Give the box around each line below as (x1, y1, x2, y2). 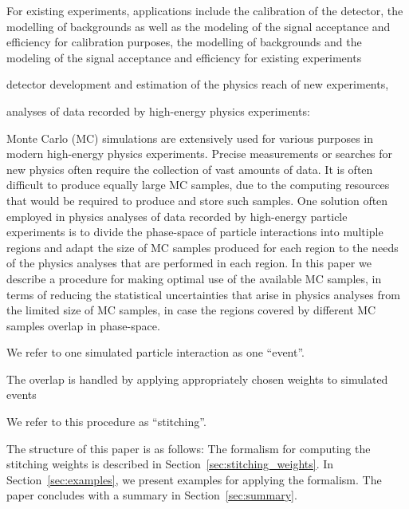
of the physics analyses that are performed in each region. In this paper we (6, 254, 372, 271)
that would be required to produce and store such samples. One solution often (6, 191, 388, 208)
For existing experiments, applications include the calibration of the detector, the (6, 2, 403, 18)
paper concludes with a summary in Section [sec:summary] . (6, 487, 297, 503)
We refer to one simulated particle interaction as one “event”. (6, 344, 305, 361)
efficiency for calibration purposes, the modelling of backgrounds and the (6, 34, 362, 50)
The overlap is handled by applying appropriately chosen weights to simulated (6, 370, 388, 387)
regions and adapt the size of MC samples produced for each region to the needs (6, 239, 399, 255)
